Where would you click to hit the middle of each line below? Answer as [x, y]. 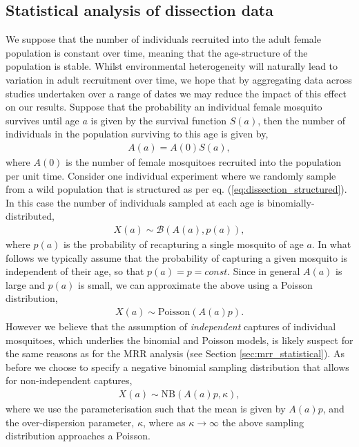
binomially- [291, 202]
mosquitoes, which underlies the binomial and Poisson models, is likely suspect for [179, 340]
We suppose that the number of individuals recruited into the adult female [163, 39]
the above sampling [263, 422]
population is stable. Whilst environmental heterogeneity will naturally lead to [172, 66]
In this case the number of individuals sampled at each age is [135, 202]
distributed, [30, 216]
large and [25, 284]
